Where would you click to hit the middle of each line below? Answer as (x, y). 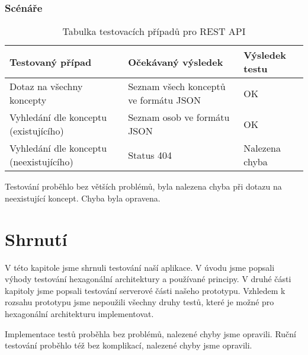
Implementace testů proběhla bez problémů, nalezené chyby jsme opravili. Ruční (150, 333)
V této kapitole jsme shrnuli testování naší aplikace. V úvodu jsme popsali (140, 267)
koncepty (28, 100)
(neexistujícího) (41, 162)
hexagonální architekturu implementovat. (79, 313)
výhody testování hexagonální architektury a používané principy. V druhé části (148, 279)
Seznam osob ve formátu (179, 117)
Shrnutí (36, 239)
